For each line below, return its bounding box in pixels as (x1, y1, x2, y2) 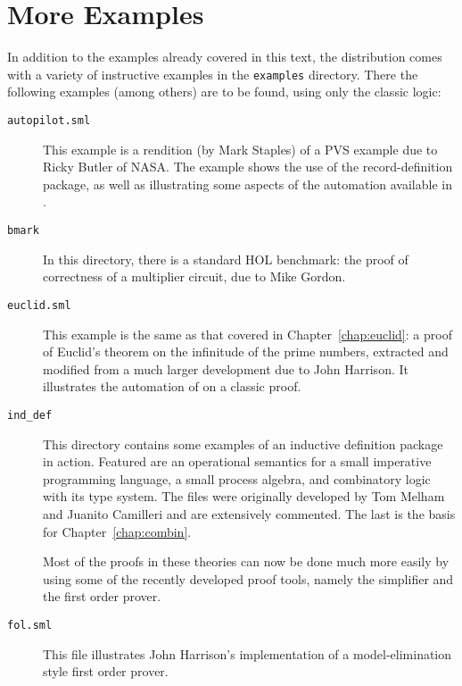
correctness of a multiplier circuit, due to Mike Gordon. (43, 267, 346, 286)
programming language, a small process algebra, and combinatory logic (43, 469, 431, 488)
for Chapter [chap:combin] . (43, 522, 192, 540)
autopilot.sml (7, 113, 91, 127)
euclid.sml (7, 298, 71, 312)
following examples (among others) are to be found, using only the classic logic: (7, 82, 441, 101)
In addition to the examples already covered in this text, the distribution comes (7, 47, 442, 66)
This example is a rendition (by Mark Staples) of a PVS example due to (43, 139, 438, 158)
